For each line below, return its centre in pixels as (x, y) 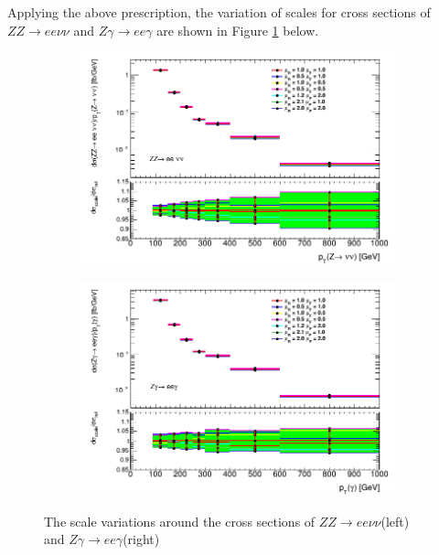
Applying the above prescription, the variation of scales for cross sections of (219, 12)
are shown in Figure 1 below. (238, 30)
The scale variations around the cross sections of (180, 521)
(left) (395, 521)
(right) (141, 539)
